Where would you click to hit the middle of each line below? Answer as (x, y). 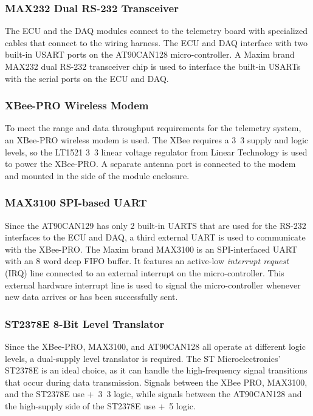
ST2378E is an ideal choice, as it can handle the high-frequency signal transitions (156, 370)
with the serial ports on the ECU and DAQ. (87, 78)
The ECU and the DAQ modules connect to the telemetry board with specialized (156, 31)
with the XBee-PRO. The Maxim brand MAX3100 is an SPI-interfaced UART (151, 249)
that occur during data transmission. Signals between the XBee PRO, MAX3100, (156, 382)
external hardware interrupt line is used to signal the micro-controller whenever (153, 285)
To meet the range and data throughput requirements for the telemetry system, (153, 128)
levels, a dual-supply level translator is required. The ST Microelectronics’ (143, 358)
